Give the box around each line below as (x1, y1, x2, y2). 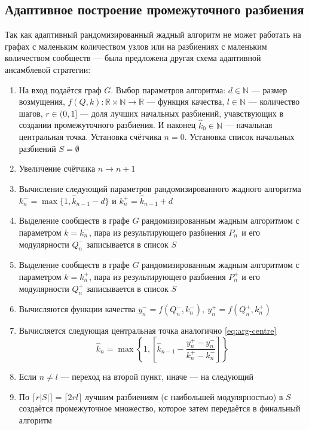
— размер (251, 83, 287, 96)
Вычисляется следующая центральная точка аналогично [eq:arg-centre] (19, 324, 277, 337)
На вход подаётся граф (19, 83, 102, 96)
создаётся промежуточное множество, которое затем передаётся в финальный (19, 402, 301, 414)
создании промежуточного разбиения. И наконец (19, 118, 196, 131)
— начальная (225, 118, 273, 131)
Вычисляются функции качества (19, 303, 136, 315)
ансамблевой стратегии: (5, 63, 91, 75)
